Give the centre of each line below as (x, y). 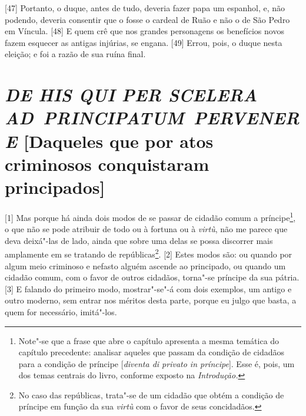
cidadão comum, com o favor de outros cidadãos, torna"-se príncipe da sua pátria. (152, 277)
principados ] (55, 186)
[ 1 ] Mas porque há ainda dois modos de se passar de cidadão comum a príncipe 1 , (150, 216)
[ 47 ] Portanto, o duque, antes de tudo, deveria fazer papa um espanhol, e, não (145, 8)
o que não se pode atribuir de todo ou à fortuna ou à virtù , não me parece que (146, 229)
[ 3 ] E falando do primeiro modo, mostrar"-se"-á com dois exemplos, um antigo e (148, 288)
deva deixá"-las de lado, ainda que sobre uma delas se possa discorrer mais (139, 240)
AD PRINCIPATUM (94, 118)
